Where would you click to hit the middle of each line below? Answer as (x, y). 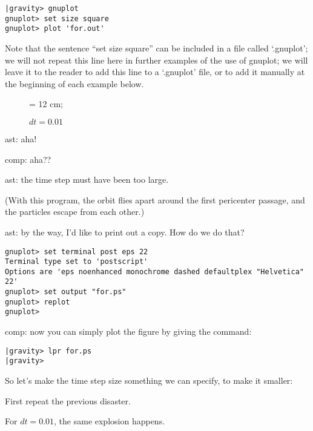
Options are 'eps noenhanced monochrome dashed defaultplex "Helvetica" (154, 271)
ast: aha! (21, 138)
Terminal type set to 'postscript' (77, 262)
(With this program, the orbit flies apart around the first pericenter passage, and (155, 199)
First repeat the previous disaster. (68, 400)
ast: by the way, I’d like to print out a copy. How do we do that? (125, 232)
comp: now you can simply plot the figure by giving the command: (128, 331)
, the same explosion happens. (110, 421)
